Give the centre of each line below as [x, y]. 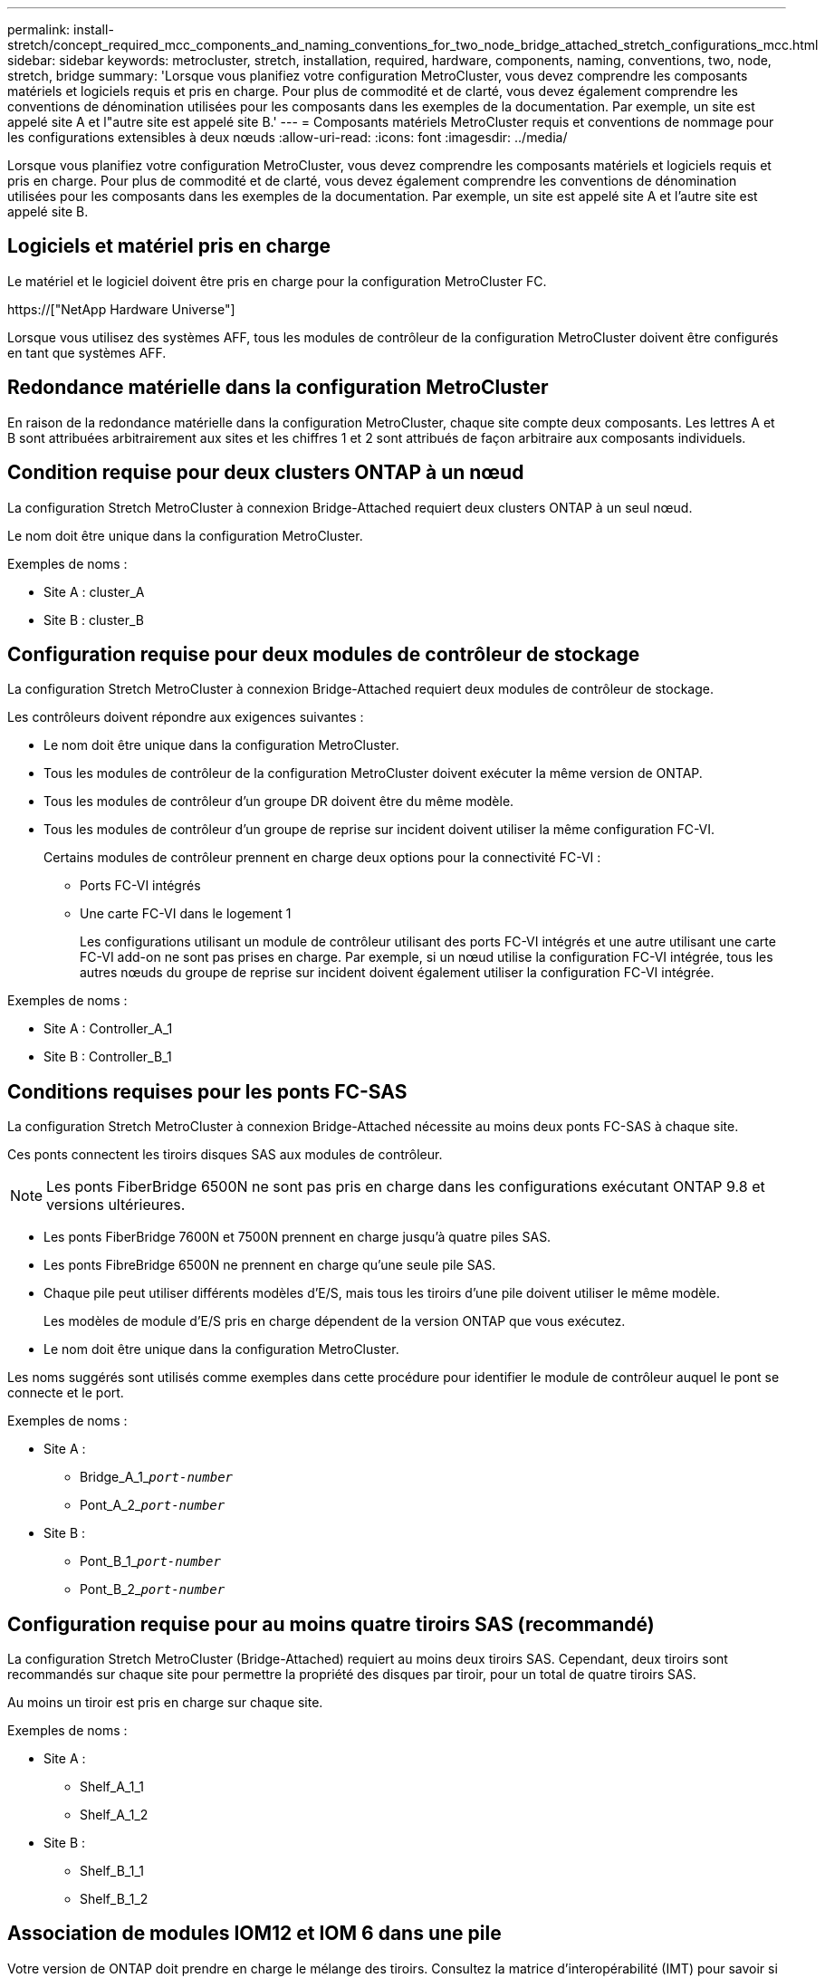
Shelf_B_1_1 [112, 1871]
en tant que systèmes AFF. [87, 352]
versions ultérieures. [116, 1205]
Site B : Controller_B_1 [108, 1057]
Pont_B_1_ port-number [150, 1561]
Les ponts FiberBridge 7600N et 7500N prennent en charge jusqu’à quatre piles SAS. [297, 1237]
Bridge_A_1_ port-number [156, 1477]
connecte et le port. [66, 1393]
